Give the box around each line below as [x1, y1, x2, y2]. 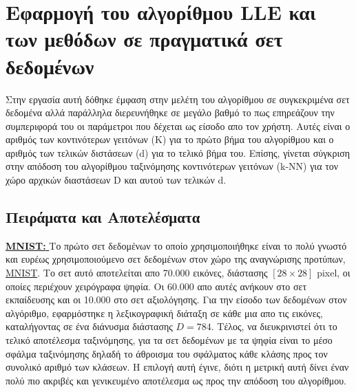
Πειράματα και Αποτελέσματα [6, 206, 200, 228]
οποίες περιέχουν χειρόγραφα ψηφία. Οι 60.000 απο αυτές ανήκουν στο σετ [6, 279, 307, 293]
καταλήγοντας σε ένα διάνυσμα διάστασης [6, 319, 173, 334]
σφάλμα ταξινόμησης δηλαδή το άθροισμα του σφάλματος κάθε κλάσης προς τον [6, 346, 328, 360]
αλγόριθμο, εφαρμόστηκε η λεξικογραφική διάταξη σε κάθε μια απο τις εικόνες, [6, 305, 323, 320]
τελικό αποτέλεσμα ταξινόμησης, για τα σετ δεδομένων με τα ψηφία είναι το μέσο [6, 333, 333, 347]
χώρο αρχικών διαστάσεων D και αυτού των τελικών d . [6, 173, 227, 187]
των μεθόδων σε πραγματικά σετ [6, 25, 283, 53]
